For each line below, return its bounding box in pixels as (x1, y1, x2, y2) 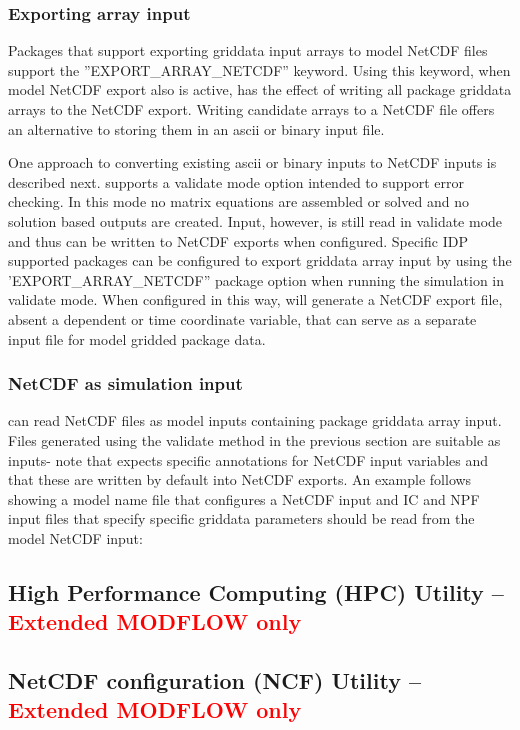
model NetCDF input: (8, 527, 143, 548)
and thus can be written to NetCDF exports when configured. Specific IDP (8, 230, 468, 251)
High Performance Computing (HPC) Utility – (8, 576, 504, 607)
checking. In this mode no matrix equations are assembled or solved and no (8, 191, 469, 212)
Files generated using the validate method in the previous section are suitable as (8, 429, 501, 450)
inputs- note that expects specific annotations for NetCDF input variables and (8, 449, 488, 470)
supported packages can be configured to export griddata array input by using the (8, 250, 512, 271)
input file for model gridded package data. (8, 328, 266, 349)
